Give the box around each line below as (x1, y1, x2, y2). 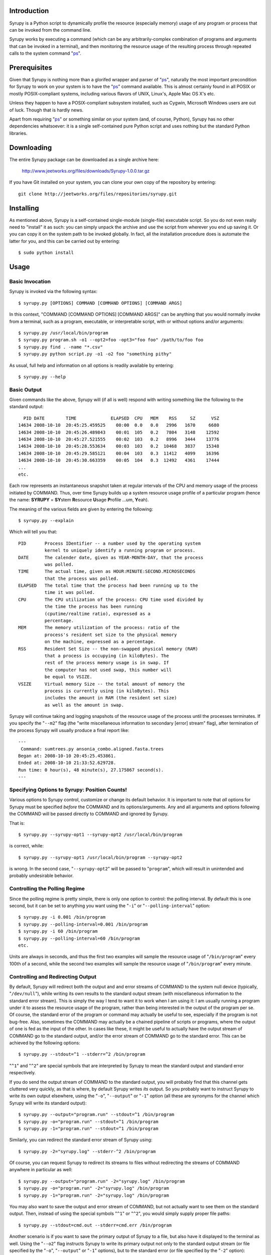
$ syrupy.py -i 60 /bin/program (18, 929, 98, 934)
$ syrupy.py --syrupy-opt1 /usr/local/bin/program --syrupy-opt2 (18, 854, 183, 860)
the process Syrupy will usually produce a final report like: (9, 727, 129, 733)
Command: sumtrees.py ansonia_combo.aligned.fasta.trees (21, 746, 164, 751)
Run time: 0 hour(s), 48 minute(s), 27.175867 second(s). (18, 767, 164, 773)
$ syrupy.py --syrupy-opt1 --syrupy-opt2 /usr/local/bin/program (18, 831, 183, 837)
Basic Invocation (9, 278, 51, 285)
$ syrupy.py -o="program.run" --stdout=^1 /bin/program (18, 1118, 159, 1124)
